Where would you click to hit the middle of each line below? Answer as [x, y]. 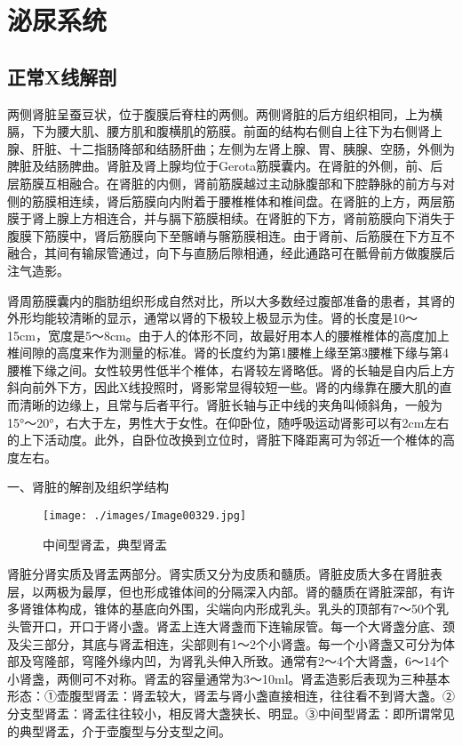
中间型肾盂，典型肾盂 [105, 544]
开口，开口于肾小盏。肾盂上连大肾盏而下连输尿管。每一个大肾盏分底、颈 [243, 626]
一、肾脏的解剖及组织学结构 [88, 487]
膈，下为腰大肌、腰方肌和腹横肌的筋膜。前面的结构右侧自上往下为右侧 [212, 131]
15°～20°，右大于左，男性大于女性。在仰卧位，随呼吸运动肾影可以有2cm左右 [228, 422]
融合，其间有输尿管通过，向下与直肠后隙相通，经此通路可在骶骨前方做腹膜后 [231, 253]
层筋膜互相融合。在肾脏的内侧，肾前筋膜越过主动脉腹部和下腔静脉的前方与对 [231, 183]
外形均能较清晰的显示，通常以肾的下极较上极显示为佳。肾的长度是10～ [212, 318]
